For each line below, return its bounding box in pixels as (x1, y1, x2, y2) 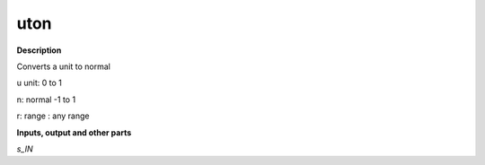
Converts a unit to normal (16, 61, 111, 72)
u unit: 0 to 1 (16, 77, 62, 89)
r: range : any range (16, 110, 90, 121)
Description (16, 45, 62, 56)
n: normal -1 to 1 (16, 94, 76, 105)
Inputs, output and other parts (16, 126, 132, 138)
